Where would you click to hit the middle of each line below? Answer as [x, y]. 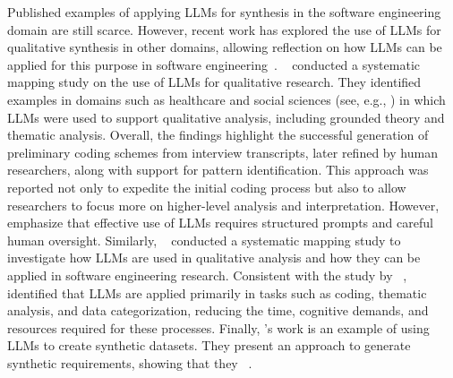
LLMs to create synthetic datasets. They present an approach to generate [209, 345]
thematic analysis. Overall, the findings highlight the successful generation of [218, 135]
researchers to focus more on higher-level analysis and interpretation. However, [223, 205]
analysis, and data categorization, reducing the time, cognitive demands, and [218, 310]
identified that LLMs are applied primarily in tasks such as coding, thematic [217, 292]
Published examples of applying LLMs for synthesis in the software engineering [224, 12]
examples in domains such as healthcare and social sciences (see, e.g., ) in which [226, 99]
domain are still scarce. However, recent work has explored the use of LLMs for [224, 29]
